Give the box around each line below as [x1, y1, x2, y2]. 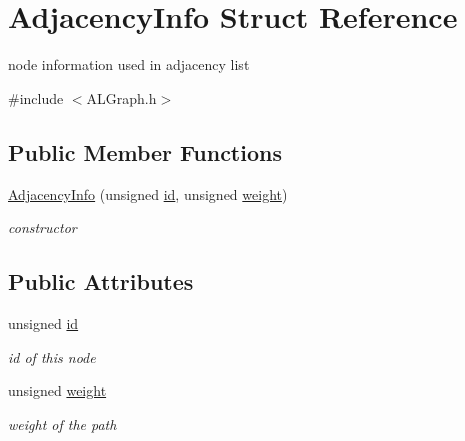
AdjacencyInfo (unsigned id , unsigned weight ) [8, 183, 288, 204]
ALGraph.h [86, 87, 157, 108]
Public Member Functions [8, 136, 282, 167]
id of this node [8, 346, 96, 367]
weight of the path [8, 413, 117, 434]
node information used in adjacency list [8, 54, 250, 75]
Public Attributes [8, 266, 194, 297]
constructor [8, 217, 77, 238]
